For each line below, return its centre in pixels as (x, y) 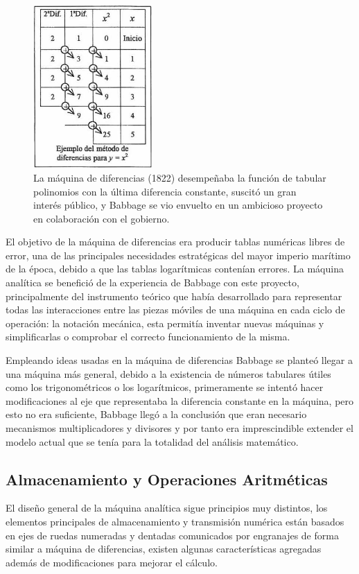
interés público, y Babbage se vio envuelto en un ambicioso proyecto (178, 205)
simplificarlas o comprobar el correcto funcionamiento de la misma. (148, 337)
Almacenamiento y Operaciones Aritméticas (167, 479)
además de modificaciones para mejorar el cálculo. (112, 562)
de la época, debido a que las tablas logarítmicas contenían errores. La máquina (175, 269)
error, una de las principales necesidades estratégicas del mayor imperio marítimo (178, 255)
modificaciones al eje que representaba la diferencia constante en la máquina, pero (180, 400)
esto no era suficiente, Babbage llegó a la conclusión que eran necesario (156, 414)
